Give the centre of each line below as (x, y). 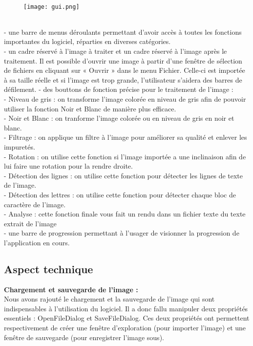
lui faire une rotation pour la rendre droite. (68, 166)
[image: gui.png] (52, 7)
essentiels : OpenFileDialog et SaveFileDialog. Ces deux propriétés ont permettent (127, 318)
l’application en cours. (37, 242)
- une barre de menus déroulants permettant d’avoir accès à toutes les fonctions (123, 32)
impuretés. (20, 146)
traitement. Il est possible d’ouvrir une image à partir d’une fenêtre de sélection (123, 60)
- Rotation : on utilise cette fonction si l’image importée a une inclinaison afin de (125, 156)
